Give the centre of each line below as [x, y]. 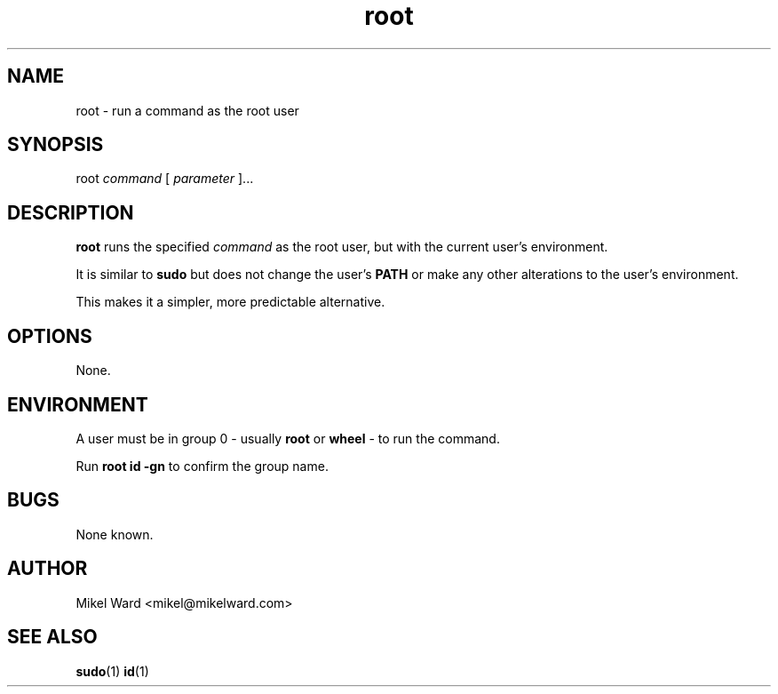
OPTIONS [50, 336]
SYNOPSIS [56, 145]
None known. [115, 534]
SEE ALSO [52, 637]
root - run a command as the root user [187, 110]
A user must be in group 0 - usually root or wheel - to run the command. [288, 438]
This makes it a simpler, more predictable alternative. [230, 302]
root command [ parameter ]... [165, 179]
